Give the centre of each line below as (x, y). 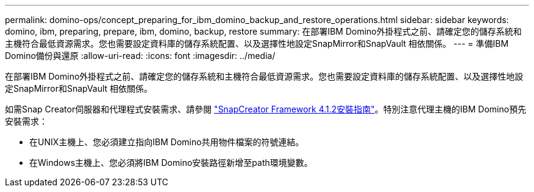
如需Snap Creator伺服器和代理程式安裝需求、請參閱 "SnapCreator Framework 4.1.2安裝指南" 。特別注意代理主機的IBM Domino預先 (266, 109)
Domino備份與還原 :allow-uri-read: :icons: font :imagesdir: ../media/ (140, 56)
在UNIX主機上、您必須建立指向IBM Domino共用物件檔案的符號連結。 (167, 142)
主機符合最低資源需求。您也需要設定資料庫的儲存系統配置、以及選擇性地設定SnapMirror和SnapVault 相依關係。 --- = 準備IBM (257, 43)
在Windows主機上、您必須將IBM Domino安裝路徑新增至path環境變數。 (171, 163)
